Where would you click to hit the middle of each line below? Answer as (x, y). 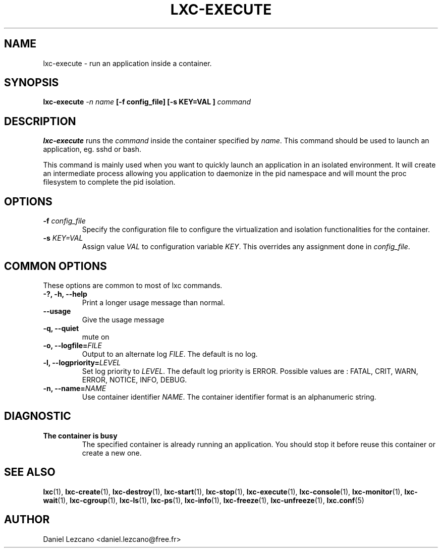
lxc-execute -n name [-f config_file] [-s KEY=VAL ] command (147, 102)
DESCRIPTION (40, 121)
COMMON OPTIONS (56, 266)
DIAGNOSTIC (38, 416)
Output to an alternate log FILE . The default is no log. (170, 354)
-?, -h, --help (65, 294)
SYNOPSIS (32, 83)
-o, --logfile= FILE (72, 345)
